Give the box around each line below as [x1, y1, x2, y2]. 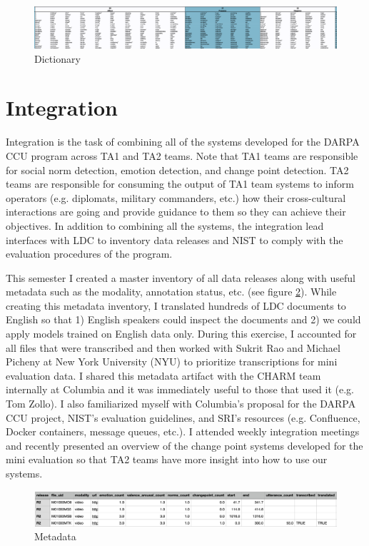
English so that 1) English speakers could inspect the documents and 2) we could [6, 312, 361, 327]
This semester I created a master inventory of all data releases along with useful [6, 270, 355, 285]
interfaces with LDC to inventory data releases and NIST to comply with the [6, 232, 343, 247]
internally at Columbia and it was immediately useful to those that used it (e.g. [6, 382, 355, 397]
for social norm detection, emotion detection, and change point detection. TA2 [6, 162, 349, 177]
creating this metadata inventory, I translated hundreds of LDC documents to [6, 298, 346, 313]
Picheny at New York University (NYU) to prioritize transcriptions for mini [6, 354, 338, 369]
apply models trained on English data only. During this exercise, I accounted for [6, 326, 357, 341]
